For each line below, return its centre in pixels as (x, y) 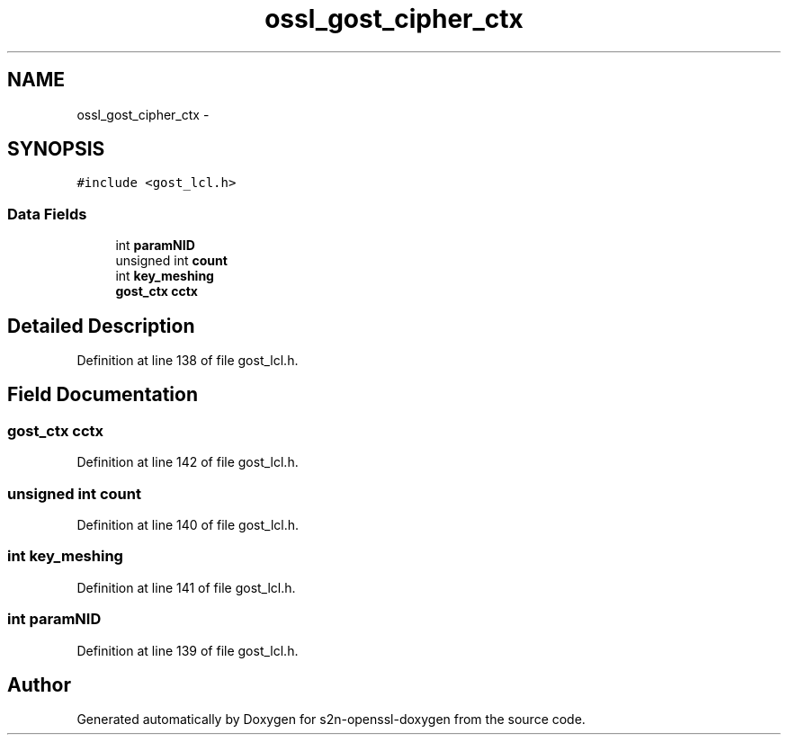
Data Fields (47, 214)
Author (39, 684)
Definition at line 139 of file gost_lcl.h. (188, 650)
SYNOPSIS (56, 149)
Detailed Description (101, 326)
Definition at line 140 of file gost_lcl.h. (188, 525)
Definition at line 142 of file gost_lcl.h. (188, 462)
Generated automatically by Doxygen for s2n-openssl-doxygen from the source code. (331, 720)
